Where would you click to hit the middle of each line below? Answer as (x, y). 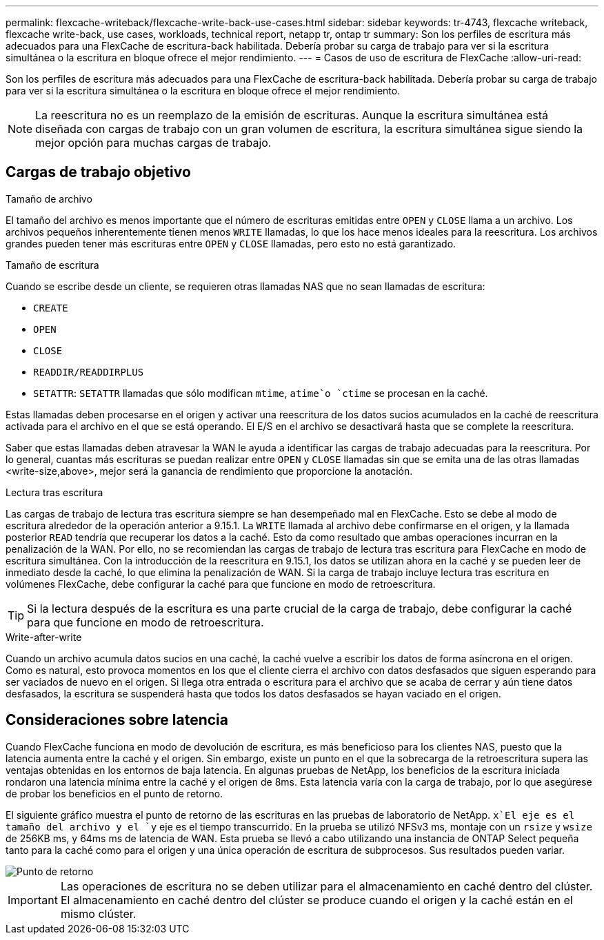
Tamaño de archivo (49, 198)
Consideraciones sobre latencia (117, 720)
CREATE (51, 308)
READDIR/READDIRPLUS (89, 372)
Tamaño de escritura (52, 265)
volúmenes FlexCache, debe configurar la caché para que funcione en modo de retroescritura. (221, 584)
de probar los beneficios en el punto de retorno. (114, 793)
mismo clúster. (98, 913)
